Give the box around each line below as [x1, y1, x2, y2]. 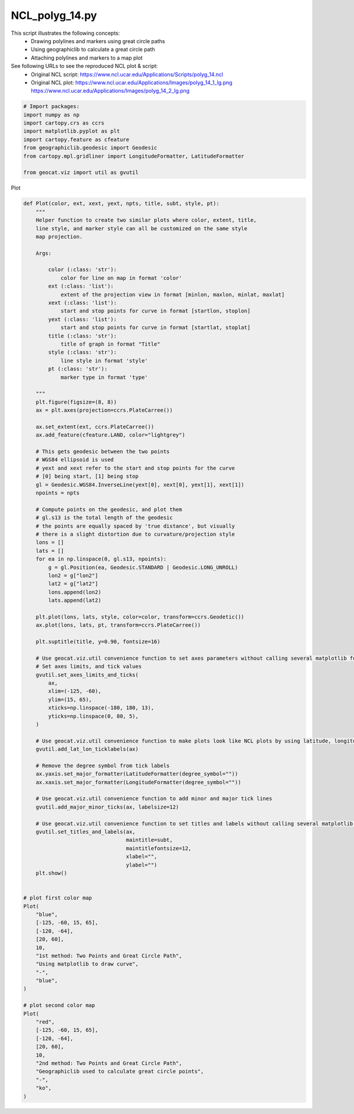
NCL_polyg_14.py [11, 9, 97, 22]
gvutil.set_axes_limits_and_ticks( [35, 671, 139, 678]
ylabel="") [126, 861, 158, 868]
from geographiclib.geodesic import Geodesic [23, 145, 158, 151]
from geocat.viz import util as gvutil [23, 169, 139, 176]
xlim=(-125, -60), [48, 688, 101, 695]
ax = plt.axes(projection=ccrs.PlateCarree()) [35, 407, 173, 413]
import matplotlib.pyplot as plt [23, 128, 120, 135]
